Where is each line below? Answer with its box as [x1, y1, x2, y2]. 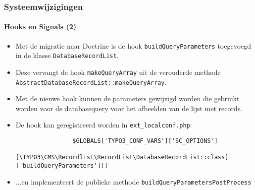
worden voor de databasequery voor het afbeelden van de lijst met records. [15, 103, 243, 113]
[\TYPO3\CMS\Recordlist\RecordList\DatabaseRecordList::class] [15, 154, 229, 161]
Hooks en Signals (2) [4, 21, 77, 32]
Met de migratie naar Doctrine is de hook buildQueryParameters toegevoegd [15, 40, 252, 51]
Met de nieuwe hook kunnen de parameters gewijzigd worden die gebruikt [15, 93, 240, 104]
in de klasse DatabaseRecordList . [15, 50, 119, 61]
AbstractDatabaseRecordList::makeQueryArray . [15, 76, 167, 87]
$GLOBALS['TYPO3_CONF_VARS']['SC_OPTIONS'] [72, 137, 218, 145]
